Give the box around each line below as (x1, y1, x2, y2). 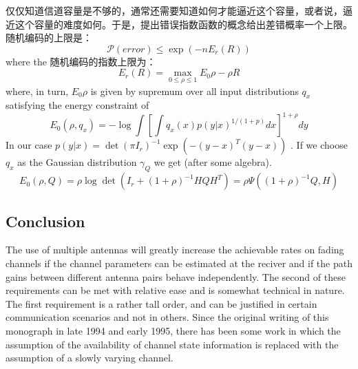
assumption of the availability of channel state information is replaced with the (6, 337, 339, 351)
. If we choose (291, 138, 348, 152)
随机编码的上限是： (6, 30, 92, 45)
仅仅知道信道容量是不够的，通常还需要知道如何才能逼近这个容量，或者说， (6, 3, 343, 17)
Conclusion (6, 210, 85, 231)
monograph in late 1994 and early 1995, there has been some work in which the (6, 324, 341, 338)
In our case (6, 138, 52, 152)
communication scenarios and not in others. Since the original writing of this (6, 310, 329, 324)
